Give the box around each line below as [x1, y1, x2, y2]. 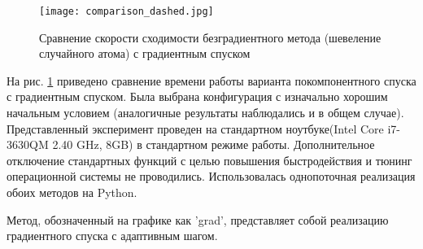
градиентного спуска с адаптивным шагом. [7, 227, 218, 244]
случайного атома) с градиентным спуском [39, 45, 251, 62]
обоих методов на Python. [7, 184, 137, 200]
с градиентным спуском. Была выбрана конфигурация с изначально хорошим [7, 88, 388, 105]
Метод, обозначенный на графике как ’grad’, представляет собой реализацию [7, 211, 389, 228]
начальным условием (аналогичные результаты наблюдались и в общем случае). [7, 104, 404, 121]
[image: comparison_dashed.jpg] [39, 6, 214, 17]
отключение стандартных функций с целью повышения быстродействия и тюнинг [7, 151, 412, 168]
